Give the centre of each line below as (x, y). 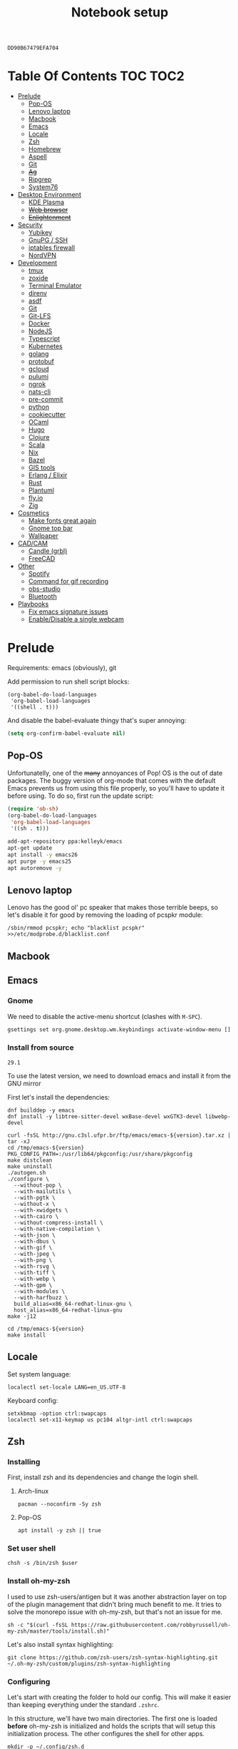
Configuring (29, 1681)
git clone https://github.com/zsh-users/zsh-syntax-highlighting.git (113, 1657)
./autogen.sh (27, 1172)
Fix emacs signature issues (68, 612)
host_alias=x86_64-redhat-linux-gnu (68, 1310)
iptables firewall (52, 248)
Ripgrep (40, 180)
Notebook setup (120, 12)
